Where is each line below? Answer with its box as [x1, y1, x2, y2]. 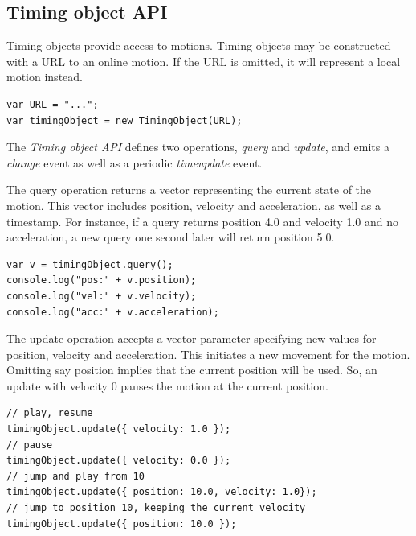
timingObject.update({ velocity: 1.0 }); [6, 423, 231, 435]
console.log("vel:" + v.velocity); [6, 290, 197, 302]
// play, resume [6, 407, 93, 419]
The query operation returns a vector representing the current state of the [6, 181, 372, 198]
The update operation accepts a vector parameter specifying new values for [6, 330, 377, 347]
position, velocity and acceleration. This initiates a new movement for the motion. [6, 345, 410, 362]
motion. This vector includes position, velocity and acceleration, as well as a [6, 196, 381, 213]
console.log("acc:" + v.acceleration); [6, 306, 219, 318]
